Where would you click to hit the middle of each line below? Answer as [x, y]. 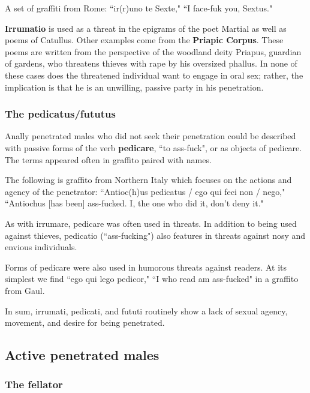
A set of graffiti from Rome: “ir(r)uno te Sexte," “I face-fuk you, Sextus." [139, 8]
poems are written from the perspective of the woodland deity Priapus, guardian [153, 51]
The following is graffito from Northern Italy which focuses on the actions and [148, 180]
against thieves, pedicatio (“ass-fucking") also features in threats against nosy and [155, 235]
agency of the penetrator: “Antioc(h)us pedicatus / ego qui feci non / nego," [145, 191]
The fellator [34, 384]
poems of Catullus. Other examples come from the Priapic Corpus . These [144, 40]
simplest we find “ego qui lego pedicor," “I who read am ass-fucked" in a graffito [152, 279]
